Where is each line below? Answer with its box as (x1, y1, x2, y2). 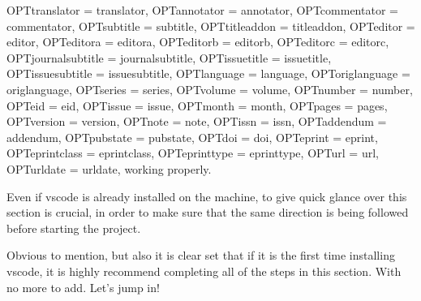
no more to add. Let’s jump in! (6, 278, 160, 295)
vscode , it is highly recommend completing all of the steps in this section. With (6, 262, 402, 279)
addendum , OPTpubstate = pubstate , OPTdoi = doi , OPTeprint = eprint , (6, 128, 378, 145)
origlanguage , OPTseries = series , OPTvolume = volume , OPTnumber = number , (6, 80, 413, 97)
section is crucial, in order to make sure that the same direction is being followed (6, 204, 409, 221)
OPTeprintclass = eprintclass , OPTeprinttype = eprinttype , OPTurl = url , (6, 144, 379, 161)
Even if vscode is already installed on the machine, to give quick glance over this (6, 187, 407, 204)
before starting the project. (6, 219, 141, 236)
